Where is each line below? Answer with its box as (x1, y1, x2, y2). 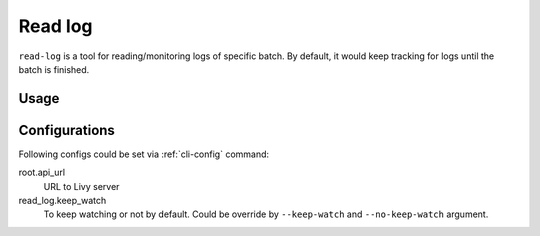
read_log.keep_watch (18, 195, 107, 207)
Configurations (18, 121, 115, 139)
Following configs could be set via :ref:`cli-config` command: (18, 148, 270, 160)
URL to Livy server (43, 180, 120, 192)
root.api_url (18, 166, 65, 179)
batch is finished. (18, 63, 90, 75)
